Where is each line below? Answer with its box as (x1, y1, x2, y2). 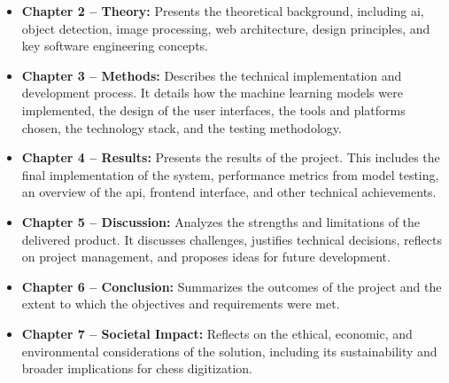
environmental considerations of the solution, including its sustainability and (21, 341, 437, 360)
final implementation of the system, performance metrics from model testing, (21, 165, 439, 184)
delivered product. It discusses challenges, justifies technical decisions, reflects (21, 230, 442, 248)
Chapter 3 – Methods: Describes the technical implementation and (21, 66, 402, 84)
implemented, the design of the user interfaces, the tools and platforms (21, 100, 406, 119)
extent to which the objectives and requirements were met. (21, 294, 340, 313)
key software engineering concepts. (21, 36, 209, 55)
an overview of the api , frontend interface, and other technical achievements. (21, 183, 437, 201)
